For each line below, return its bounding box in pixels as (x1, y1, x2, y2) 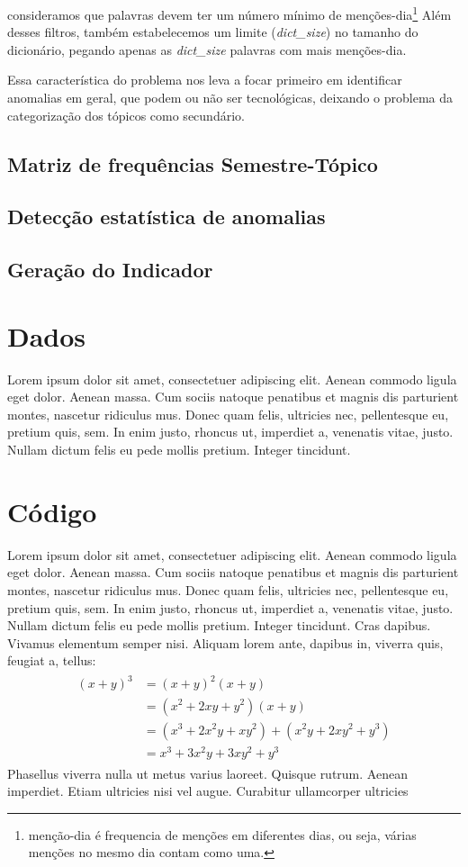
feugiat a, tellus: (7, 651, 96, 670)
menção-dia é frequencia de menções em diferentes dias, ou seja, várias (28, 825, 417, 844)
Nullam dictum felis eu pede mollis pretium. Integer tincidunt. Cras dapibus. (7, 616, 431, 635)
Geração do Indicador (7, 256, 213, 284)
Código (7, 492, 97, 529)
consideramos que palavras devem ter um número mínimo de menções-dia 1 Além (7, 3, 452, 23)
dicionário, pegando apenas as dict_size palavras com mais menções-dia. (7, 40, 407, 59)
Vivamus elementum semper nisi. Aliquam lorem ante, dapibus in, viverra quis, (7, 633, 444, 652)
